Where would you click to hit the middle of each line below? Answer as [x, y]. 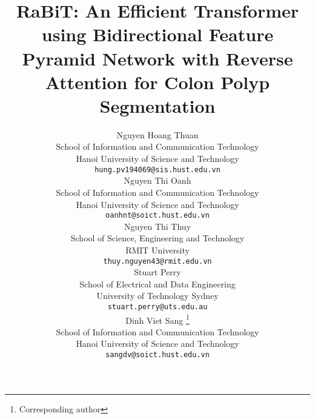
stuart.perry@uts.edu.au [157, 307]
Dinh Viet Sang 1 [157, 319]
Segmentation [157, 105]
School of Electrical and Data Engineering [157, 283]
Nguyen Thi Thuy [157, 226]
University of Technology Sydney [157, 296]
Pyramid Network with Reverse [157, 58]
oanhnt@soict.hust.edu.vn [157, 216]
